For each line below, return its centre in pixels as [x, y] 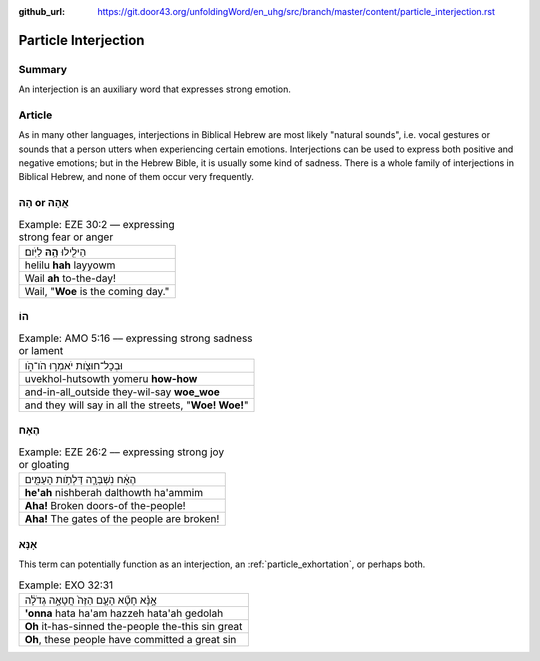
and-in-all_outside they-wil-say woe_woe [122, 392]
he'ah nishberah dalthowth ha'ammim [114, 493]
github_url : [41, 11]
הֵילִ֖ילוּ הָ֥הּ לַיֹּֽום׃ [55, 252]
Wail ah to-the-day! [70, 278]
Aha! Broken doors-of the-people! [105, 506]
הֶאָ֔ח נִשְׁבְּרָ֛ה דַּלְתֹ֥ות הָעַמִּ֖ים [80, 480]
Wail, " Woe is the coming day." [97, 291]
